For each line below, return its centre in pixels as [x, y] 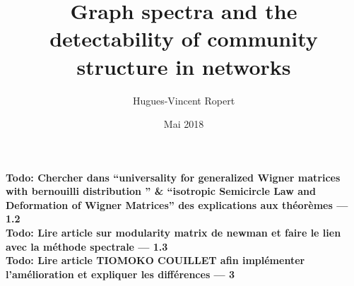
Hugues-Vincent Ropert [184, 100]
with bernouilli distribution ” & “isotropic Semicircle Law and [161, 191]
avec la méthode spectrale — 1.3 [87, 246]
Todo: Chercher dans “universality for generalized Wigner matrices [173, 177]
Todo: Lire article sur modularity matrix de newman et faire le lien [173, 233]
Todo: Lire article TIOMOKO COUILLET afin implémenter [155, 260]
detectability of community [184, 38]
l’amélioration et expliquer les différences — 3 [120, 274]
